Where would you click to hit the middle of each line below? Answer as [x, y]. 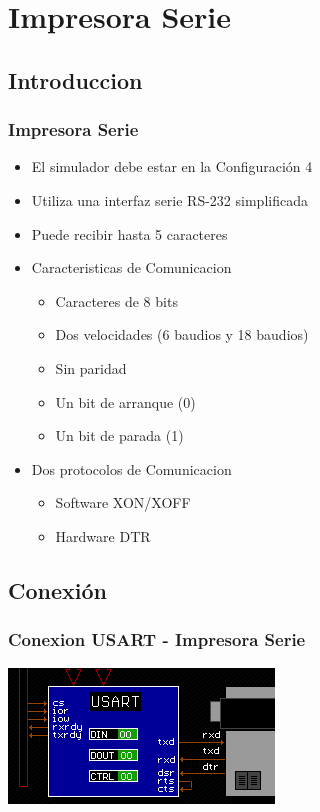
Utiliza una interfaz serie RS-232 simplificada [169, 199]
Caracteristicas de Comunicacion [131, 267]
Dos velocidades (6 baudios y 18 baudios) [182, 334]
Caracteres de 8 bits [116, 300]
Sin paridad [91, 367]
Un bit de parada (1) [119, 435]
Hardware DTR [103, 535]
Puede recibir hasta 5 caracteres [129, 233]
